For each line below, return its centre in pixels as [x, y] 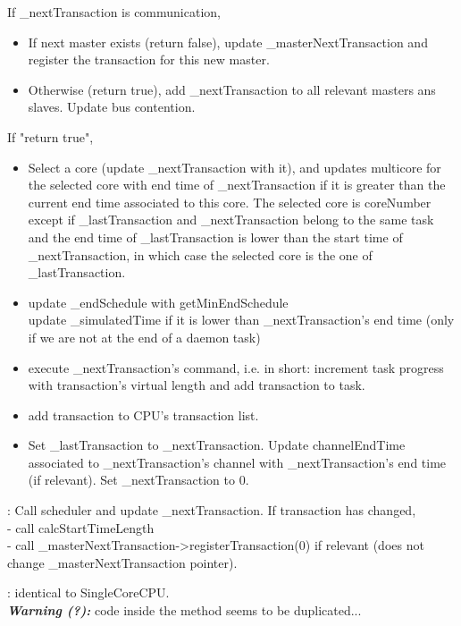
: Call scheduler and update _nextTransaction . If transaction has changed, [212, 510]
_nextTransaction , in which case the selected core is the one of [200, 254]
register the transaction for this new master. [149, 59]
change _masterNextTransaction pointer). [122, 562]
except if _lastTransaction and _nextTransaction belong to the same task [231, 220]
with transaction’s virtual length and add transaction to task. [197, 385]
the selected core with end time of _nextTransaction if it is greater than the [237, 185]
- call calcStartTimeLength [81, 527]
